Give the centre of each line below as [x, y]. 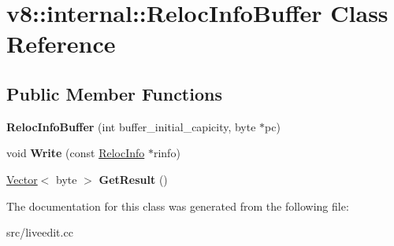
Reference [61, 44]
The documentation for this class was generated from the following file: [178, 206]
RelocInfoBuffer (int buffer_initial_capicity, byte [131, 126]
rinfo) [167, 153]
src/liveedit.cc [40, 232]
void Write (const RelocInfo [76, 153]
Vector [22, 179]
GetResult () [133, 179]
